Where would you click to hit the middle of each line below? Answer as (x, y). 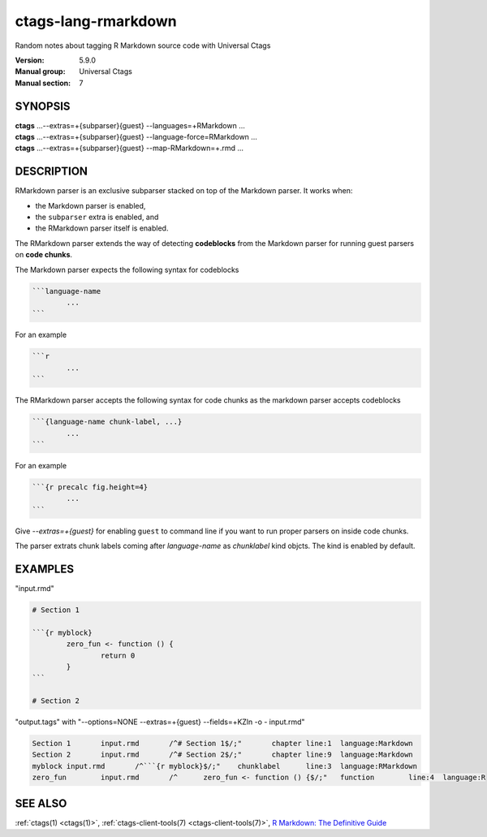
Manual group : (40, 71)
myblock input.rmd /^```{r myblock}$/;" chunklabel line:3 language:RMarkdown (225, 766)
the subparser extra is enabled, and (97, 217)
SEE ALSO (41, 803)
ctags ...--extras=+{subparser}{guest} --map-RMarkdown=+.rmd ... (129, 148)
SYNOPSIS (43, 106)
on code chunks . (44, 255)
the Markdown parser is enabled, (91, 205)
